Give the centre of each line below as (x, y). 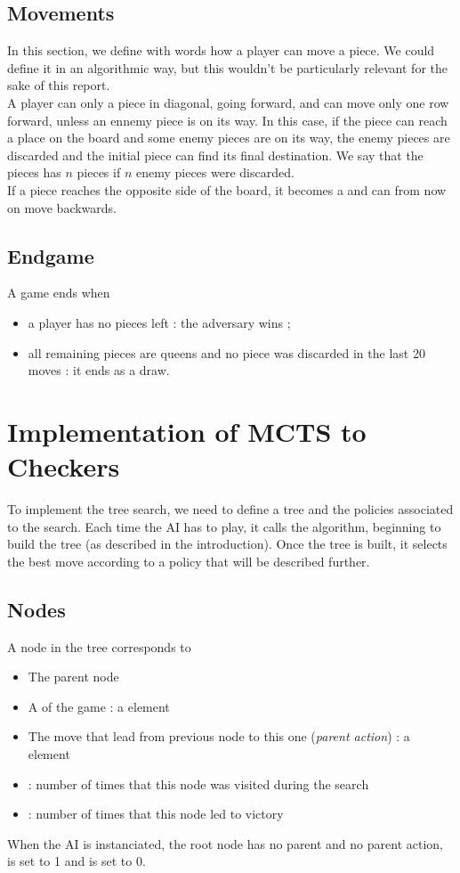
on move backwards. (62, 207)
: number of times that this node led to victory (156, 814)
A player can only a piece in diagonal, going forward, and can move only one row (228, 102)
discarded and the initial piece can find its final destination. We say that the (215, 155)
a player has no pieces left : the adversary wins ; (159, 322)
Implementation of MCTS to (187, 431)
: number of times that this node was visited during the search (198, 783)
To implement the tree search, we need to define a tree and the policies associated (230, 509)
